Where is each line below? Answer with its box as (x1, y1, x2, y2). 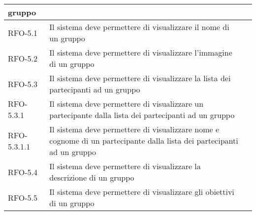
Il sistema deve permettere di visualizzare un (49, 98, 204, 109)
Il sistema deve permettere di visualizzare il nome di (49, 21, 229, 32)
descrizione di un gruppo (49, 172, 134, 183)
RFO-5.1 (8, 27, 38, 38)
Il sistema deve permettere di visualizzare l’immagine (49, 47, 232, 58)
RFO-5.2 (8, 52, 38, 64)
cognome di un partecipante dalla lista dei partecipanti (49, 135, 238, 146)
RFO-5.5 (8, 191, 38, 203)
